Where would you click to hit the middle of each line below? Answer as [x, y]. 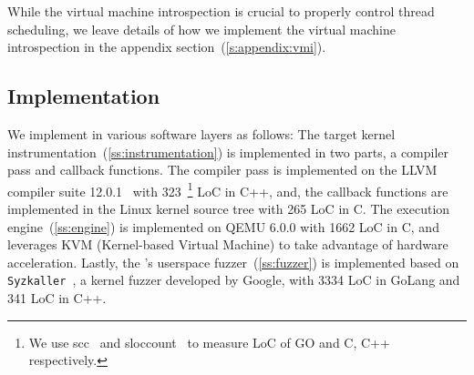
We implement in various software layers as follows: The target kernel [201, 133]
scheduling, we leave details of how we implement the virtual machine [201, 29]
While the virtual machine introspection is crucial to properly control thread [221, 11]
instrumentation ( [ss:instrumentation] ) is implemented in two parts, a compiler [228, 152]
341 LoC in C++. [57, 298]
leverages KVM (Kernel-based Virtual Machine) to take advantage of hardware [228, 244]
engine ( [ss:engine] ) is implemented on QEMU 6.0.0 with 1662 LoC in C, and [223, 226]
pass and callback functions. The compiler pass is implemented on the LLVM [222, 170]
